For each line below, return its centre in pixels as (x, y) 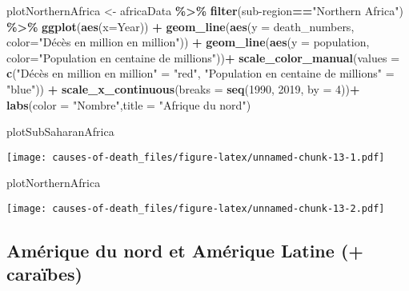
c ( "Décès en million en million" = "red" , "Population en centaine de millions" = (200, 73)
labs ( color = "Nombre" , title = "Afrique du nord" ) (129, 104)
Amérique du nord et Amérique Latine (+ (185, 251)
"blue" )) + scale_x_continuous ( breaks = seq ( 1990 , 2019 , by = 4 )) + (183, 88)
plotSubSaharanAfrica (60, 132)
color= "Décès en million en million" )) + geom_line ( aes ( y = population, (188, 42)
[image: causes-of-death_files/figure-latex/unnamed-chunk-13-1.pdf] (196, 157)
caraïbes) (44, 274)
